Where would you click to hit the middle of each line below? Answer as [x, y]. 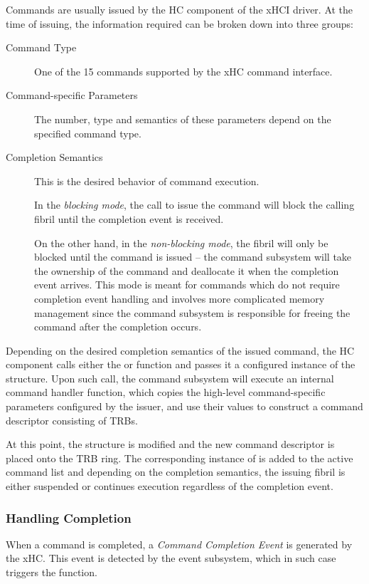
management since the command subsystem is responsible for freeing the [192, 312]
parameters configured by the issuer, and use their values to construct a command [184, 406]
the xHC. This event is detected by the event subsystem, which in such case [171, 558]
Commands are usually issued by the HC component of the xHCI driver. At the [180, 9]
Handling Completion [69, 517]
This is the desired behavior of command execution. [147, 181]
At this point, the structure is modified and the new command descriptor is [170, 444]
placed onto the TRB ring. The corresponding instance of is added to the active [180, 458]
